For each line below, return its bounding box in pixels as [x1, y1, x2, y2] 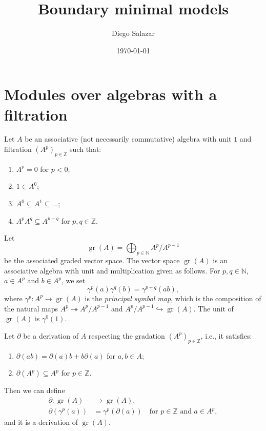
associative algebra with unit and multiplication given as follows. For [4, 265, 220, 276]
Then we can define [4, 385, 65, 396]
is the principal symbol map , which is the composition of [85, 292, 261, 303]
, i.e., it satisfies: [200, 330, 252, 341]
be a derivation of [23, 330, 78, 341]
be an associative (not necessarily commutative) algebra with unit [25, 133, 232, 144]
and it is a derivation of [4, 417, 78, 427]
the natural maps [4, 303, 58, 314]
